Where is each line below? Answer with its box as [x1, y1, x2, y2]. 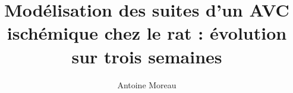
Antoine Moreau [117, 78, 177, 91]
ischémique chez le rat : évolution [7, 21, 287, 45]
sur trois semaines [71, 44, 222, 68]
